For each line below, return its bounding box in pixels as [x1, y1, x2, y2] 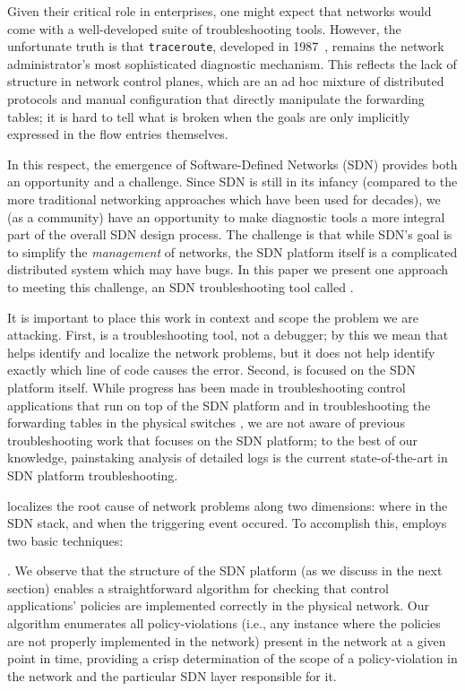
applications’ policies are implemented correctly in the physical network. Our [7, 596, 429, 615]
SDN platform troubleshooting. [7, 465, 178, 484]
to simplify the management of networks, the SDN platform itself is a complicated [7, 242, 458, 261]
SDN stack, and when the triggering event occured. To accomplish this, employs [7, 514, 447, 532]
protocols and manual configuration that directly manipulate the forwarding [7, 90, 425, 108]
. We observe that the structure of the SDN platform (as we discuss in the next [7, 561, 443, 580]
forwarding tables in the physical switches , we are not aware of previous [7, 413, 405, 432]
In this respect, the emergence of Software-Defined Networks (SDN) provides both [7, 154, 458, 173]
